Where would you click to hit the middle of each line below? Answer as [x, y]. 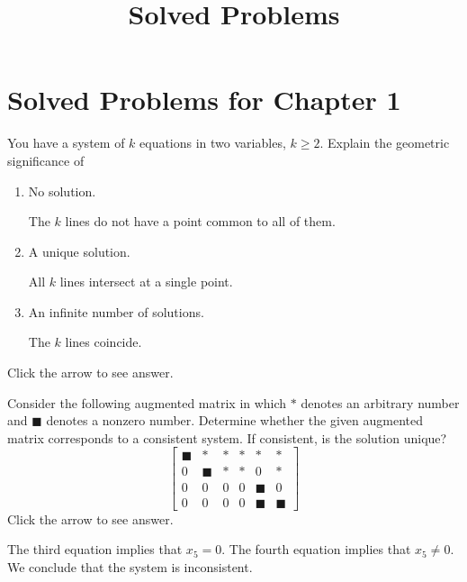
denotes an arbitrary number [380, 402]
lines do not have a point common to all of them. [200, 221]
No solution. [62, 191]
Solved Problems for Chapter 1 [204, 100]
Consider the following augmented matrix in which [147, 402]
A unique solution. [79, 251]
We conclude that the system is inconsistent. [130, 566]
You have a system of [66, 143]
